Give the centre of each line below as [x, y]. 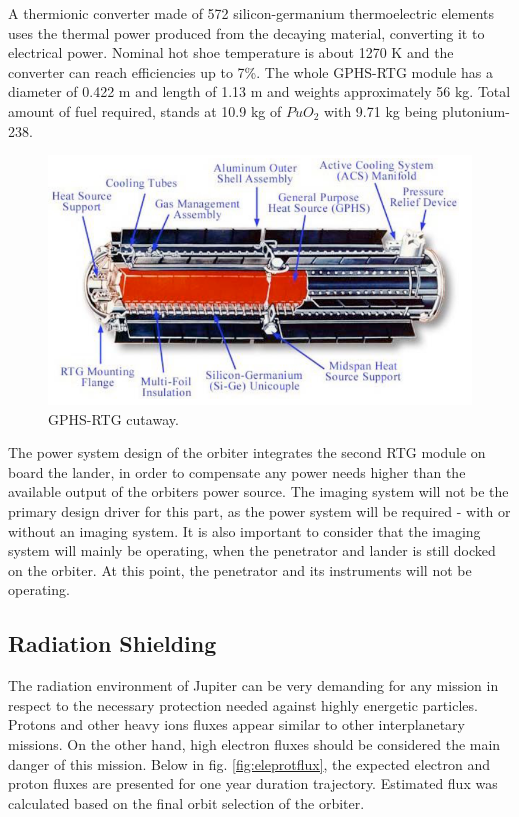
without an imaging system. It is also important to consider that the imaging [244, 530]
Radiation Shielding [112, 643]
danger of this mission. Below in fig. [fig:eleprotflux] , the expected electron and [249, 763]
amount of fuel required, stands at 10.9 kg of [145, 110]
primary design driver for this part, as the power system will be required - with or [259, 511]
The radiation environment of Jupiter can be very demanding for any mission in [253, 685]
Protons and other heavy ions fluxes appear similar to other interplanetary [236, 724]
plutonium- [476, 110]
